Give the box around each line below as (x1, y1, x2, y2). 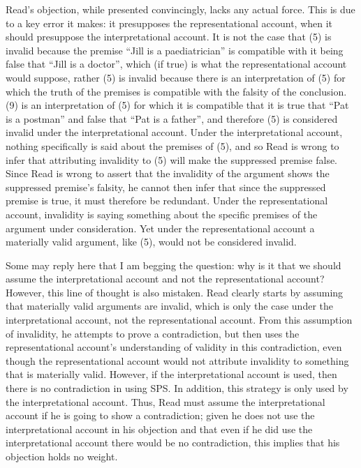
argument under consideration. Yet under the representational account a (6, 220, 315, 235)
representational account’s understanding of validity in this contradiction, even (6, 340, 342, 354)
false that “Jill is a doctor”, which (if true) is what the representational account (6, 56, 347, 71)
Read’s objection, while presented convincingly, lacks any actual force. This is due (6, 2, 355, 16)
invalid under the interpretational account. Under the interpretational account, (6, 125, 343, 139)
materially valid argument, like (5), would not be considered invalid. (6, 234, 297, 249)
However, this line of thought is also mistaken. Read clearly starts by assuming (6, 285, 344, 299)
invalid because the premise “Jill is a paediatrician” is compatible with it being (6, 43, 344, 57)
